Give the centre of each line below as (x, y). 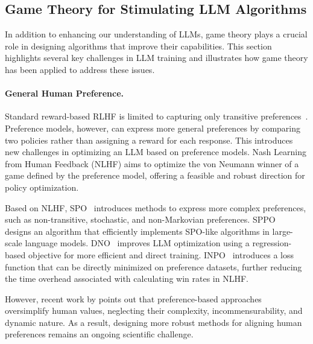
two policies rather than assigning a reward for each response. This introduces (149, 140)
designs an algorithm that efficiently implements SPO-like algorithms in (137, 231)
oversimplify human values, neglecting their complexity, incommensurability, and (154, 311)
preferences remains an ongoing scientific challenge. (99, 334)
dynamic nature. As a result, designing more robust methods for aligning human (153, 322)
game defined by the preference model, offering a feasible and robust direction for (155, 175)
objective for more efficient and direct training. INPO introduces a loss (161, 254)
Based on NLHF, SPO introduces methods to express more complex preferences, (156, 207)
